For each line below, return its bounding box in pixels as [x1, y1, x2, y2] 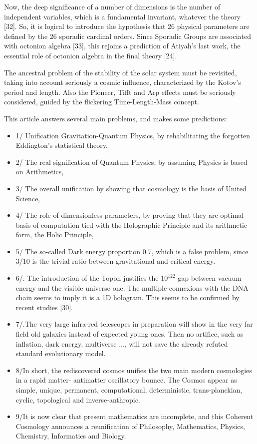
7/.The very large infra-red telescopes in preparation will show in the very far [15, 319, 253, 329]
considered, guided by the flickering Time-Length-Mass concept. [4, 96, 199, 107]
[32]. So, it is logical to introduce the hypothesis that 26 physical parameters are [4, 21, 250, 31]
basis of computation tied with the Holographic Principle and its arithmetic [15, 219, 248, 230]
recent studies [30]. [15, 302, 73, 312]
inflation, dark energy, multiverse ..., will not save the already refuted [15, 338, 228, 349]
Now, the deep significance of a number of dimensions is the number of [4, 1, 221, 11]
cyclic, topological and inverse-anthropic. [15, 394, 140, 405]
